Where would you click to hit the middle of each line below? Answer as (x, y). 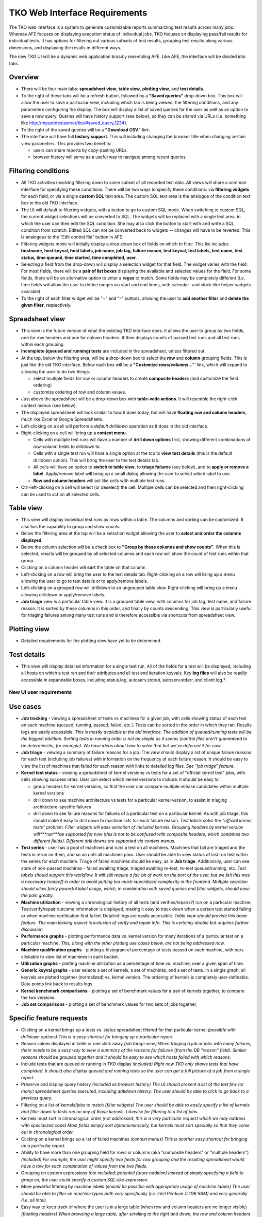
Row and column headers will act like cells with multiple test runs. (99, 480)
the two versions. (38, 997)
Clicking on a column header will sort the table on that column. (84, 568)
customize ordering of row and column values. (80, 392)
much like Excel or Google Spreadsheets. (62, 419)
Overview (24, 77)
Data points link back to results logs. (57, 984)
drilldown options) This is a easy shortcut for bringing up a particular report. (98, 1036)
